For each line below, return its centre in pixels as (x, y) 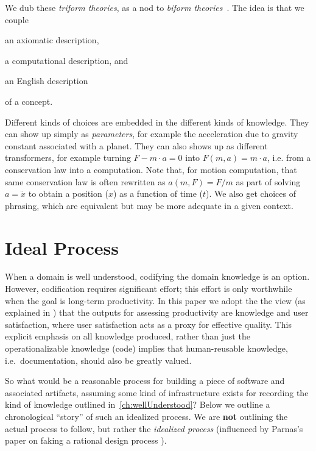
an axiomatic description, (52, 40)
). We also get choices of (251, 194)
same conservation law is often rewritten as (85, 181)
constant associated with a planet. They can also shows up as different (136, 145)
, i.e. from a (289, 158)
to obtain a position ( (68, 194)
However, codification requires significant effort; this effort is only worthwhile (149, 289)
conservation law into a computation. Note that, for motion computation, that (151, 169)
